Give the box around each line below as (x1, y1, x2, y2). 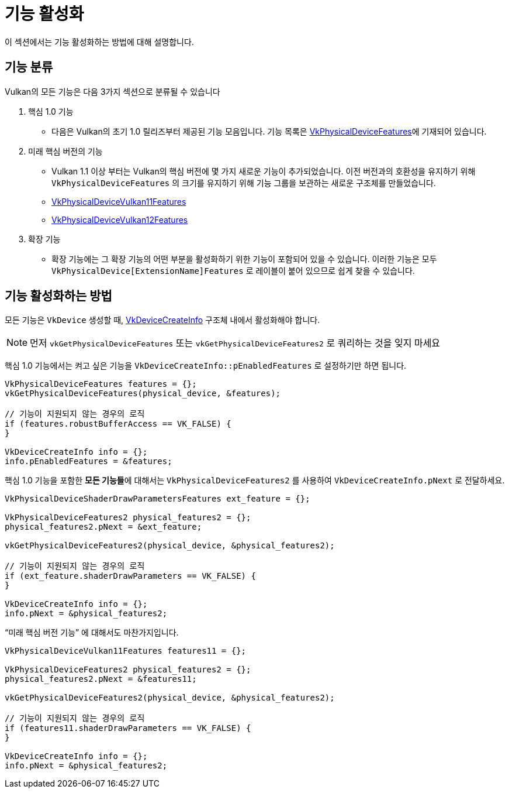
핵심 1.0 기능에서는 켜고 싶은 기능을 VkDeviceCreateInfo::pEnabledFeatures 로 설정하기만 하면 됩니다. (5, 361, 407, 371)
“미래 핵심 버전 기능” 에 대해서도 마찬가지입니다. (5, 627, 179, 638)
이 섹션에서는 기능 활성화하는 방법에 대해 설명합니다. (5, 36, 194, 47)
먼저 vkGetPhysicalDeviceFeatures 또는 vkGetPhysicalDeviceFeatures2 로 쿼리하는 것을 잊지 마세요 (30, 337, 441, 349)
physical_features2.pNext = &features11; (5, 674, 197, 684)
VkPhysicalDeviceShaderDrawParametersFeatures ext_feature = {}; (5, 494, 310, 504)
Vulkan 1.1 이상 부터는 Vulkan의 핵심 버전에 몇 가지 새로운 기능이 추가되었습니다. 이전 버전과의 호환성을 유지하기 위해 (51, 166, 476, 176)
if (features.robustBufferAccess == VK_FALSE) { (5, 419, 231, 429)
